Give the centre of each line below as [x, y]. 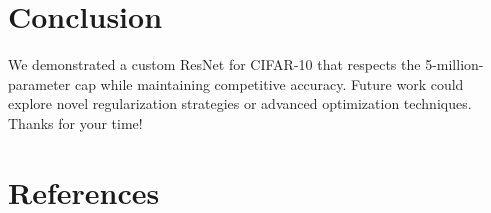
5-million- [454, 64]
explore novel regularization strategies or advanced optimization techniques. [240, 103]
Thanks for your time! [75, 122]
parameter [39, 83]
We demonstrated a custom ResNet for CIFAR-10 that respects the [214, 64]
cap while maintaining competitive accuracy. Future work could [269, 83]
